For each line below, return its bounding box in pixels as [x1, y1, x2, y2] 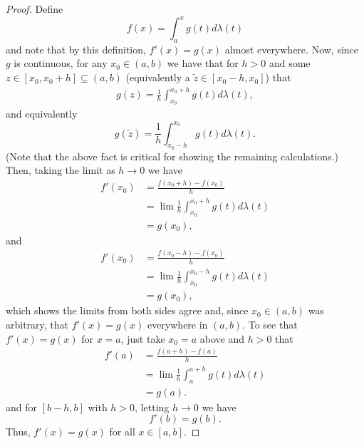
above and [199, 331, 244, 346]
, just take [120, 331, 165, 346]
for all [109, 424, 135, 439]
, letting [135, 399, 170, 414]
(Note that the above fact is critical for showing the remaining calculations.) [6, 148, 339, 163]
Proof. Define [6, 1, 63, 16]
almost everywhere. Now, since [224, 41, 359, 56]
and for [6, 399, 38, 414]
